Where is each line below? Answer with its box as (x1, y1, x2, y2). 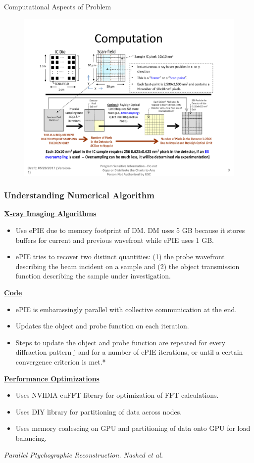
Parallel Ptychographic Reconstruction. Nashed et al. (4, 449, 163, 460)
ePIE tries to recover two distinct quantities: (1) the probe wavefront (15, 251, 225, 262)
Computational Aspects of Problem (4, 1, 111, 11)
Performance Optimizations (4, 373, 100, 383)
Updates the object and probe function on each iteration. (15, 321, 189, 331)
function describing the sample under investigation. (15, 271, 171, 281)
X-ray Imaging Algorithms (4, 208, 97, 219)
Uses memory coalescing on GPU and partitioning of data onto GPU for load (15, 423, 251, 433)
